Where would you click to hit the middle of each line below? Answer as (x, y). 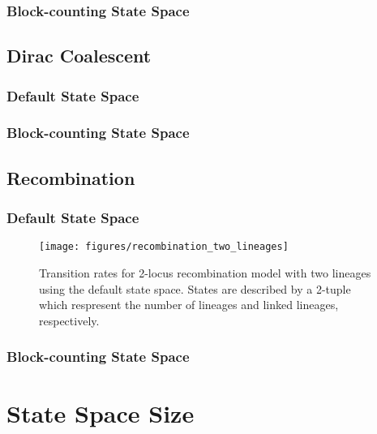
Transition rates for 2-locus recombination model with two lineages (205, 272)
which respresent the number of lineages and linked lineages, (189, 305)
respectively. (69, 320)
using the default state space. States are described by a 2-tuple (195, 288)
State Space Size (101, 413)
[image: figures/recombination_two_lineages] (164, 247)
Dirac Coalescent (79, 56)
